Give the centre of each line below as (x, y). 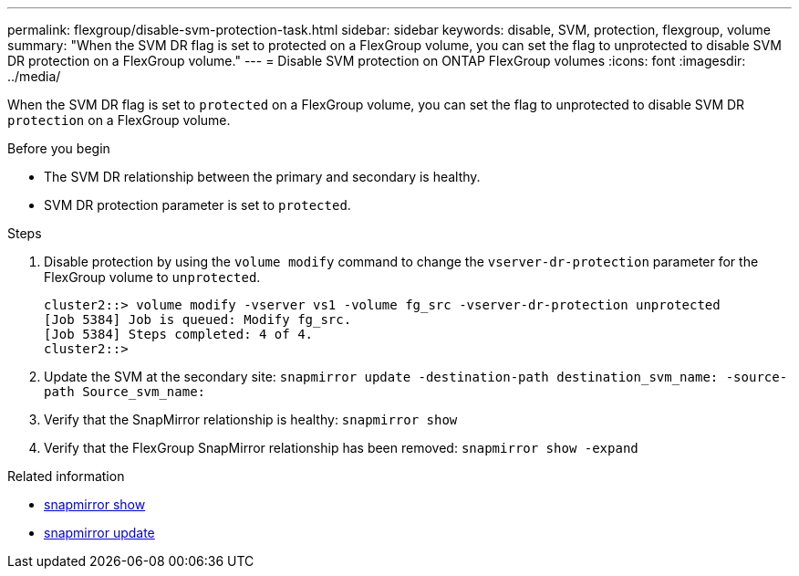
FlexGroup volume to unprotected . (152, 277)
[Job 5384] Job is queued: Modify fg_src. (198, 319)
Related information (66, 476)
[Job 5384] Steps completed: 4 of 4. (179, 334)
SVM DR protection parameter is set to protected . (197, 205)
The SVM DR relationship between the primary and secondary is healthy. (262, 177)
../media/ (34, 76)
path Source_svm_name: (125, 392)
